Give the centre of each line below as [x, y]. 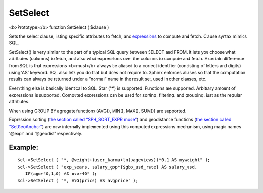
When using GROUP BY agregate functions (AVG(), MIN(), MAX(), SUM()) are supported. [98, 111]
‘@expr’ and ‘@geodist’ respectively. [46, 134]
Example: [24, 147]
